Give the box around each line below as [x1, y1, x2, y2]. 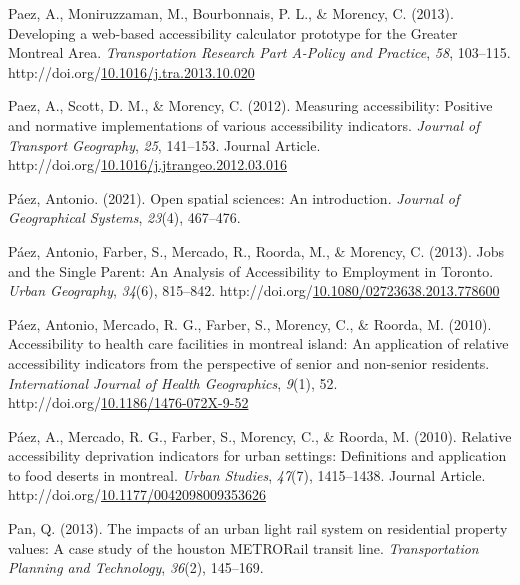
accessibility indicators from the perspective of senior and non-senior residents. [8, 352, 490, 373]
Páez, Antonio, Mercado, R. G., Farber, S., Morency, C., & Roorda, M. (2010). [8, 313, 492, 334]
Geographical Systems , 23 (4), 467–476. [8, 207, 241, 228]
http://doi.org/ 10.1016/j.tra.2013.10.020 [8, 61, 255, 82]
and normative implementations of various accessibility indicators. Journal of [8, 114, 480, 135]
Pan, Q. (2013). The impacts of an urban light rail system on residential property [8, 518, 508, 539]
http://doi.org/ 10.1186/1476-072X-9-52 [8, 392, 249, 413]
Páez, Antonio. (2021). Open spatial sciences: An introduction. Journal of [8, 187, 460, 208]
